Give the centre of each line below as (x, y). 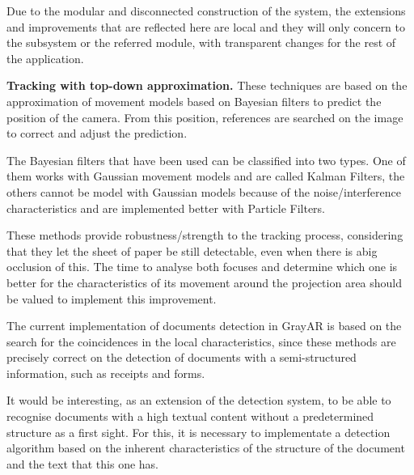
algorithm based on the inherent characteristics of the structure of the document (206, 448)
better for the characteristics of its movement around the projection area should (205, 282)
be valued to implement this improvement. (112, 298)
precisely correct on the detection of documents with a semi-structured (182, 357)
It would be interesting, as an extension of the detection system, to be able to (199, 400)
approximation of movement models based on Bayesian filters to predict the (194, 101)
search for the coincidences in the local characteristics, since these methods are (201, 341)
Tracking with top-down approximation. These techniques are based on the (207, 85)
